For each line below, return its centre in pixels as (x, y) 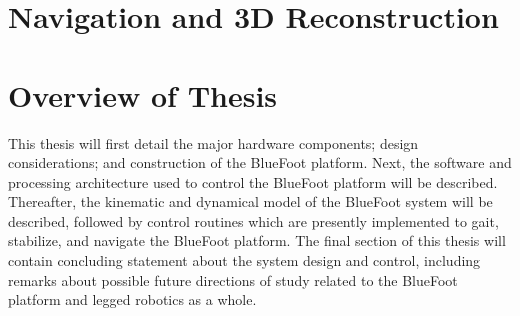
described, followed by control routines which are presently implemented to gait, (253, 220)
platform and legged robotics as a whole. (132, 299)
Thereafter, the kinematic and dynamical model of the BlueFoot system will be (250, 201)
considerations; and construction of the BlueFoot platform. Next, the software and (260, 162)
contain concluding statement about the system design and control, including (244, 260)
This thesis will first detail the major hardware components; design (213, 142)
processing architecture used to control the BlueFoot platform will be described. (253, 181)
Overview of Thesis (143, 94)
